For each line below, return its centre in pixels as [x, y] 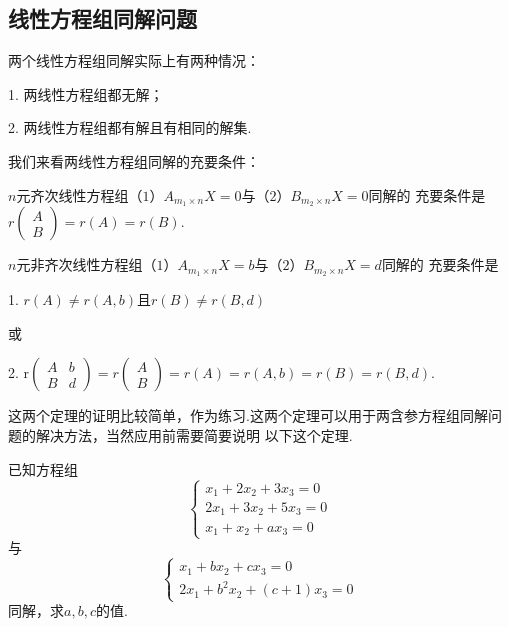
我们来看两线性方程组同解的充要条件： [134, 160]
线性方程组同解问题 [102, 18]
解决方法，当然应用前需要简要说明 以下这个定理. [194, 435]
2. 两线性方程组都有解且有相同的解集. [130, 127]
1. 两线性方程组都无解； [86, 93]
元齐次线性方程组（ [79, 194]
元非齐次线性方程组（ [86, 264]
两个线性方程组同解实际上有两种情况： [134, 60]
